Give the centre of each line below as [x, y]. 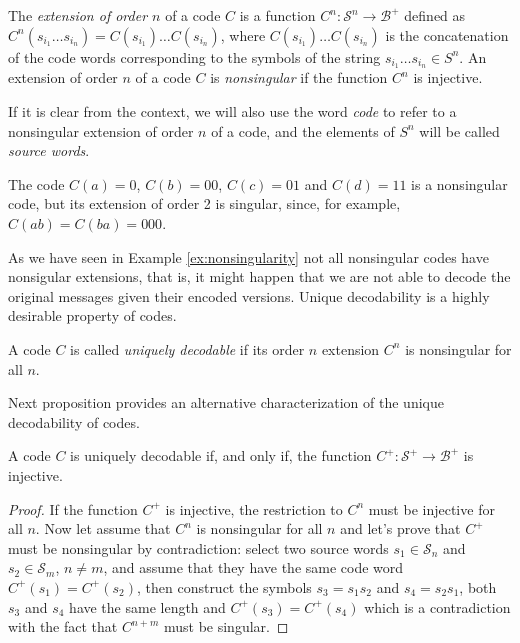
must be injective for [431, 508]
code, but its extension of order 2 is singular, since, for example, [204, 203]
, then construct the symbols [224, 586]
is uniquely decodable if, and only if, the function [221, 455]
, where [243, 34]
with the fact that [63, 626]
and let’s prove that [400, 528]
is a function [277, 15]
